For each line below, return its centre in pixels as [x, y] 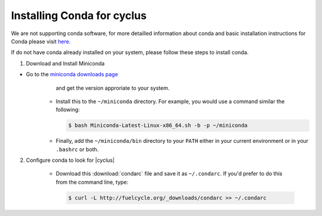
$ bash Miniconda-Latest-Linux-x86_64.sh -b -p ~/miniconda [158, 126]
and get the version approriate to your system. [113, 88]
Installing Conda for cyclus [79, 15]
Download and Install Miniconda [65, 63]
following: [68, 109]
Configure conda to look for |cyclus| [70, 160]
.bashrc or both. [77, 149]
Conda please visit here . [41, 41]
